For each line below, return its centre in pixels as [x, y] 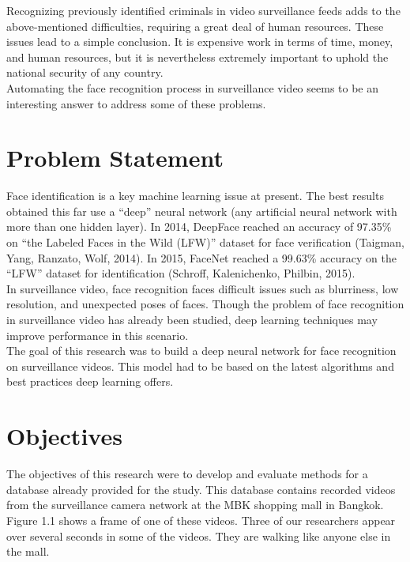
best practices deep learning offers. [90, 381]
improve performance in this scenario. [98, 335]
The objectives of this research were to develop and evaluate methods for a [187, 474]
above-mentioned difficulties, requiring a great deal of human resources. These [195, 26]
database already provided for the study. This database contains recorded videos [201, 489]
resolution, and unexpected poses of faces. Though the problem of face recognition [205, 304]
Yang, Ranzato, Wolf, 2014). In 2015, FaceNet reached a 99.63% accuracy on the [201, 257]
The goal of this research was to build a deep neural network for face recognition [201, 351]
